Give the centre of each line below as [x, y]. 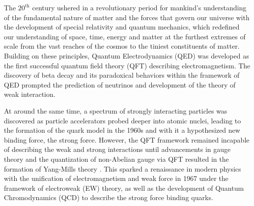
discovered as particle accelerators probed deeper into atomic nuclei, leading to [123, 120]
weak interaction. [30, 94]
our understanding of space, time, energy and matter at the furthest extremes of [125, 36]
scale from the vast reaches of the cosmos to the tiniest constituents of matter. [122, 46]
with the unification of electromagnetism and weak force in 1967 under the [116, 178]
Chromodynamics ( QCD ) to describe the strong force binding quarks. [109, 197]
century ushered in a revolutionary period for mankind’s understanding [139, 7]
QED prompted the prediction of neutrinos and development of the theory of [120, 84]
